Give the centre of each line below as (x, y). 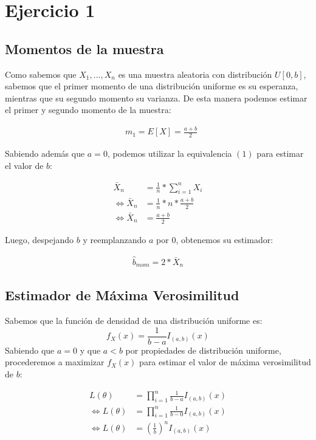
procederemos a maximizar (55, 362)
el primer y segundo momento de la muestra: (88, 110)
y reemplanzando (115, 239)
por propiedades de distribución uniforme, (203, 350)
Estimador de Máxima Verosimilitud (122, 295)
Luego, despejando (39, 239)
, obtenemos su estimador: (225, 239)
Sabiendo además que (45, 153)
